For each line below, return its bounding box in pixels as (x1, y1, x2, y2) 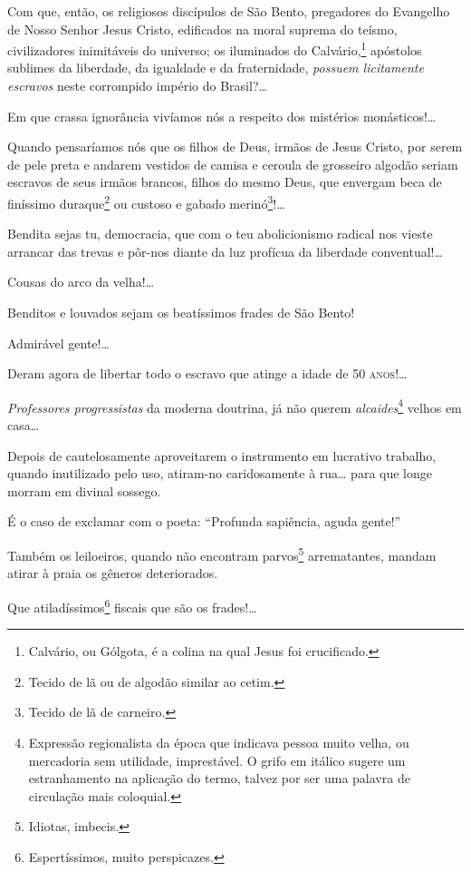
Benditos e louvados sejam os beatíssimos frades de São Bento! (7, 303, 355, 322)
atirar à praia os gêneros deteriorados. (7, 563, 218, 583)
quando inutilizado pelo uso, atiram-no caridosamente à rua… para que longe (7, 464, 432, 483)
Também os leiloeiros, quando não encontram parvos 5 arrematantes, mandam (7, 544, 437, 564)
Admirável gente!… (7, 333, 110, 352)
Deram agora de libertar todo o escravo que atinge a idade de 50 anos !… (7, 364, 408, 383)
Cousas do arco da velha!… (7, 272, 155, 291)
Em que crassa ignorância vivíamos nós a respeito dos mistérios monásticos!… (7, 106, 437, 125)
